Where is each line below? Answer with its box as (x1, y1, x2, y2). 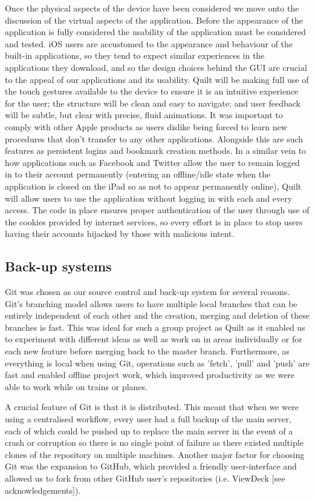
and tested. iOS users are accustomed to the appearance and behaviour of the (5, 37, 293, 50)
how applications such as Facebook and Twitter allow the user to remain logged (5, 156, 300, 168)
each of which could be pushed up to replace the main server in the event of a (5, 424, 293, 437)
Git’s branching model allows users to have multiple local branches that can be (5, 297, 297, 310)
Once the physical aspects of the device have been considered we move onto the (5, 2, 299, 14)
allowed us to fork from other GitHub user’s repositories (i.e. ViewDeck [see (5, 471, 285, 484)
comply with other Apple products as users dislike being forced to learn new (5, 120, 287, 133)
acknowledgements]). (5, 483, 81, 496)
